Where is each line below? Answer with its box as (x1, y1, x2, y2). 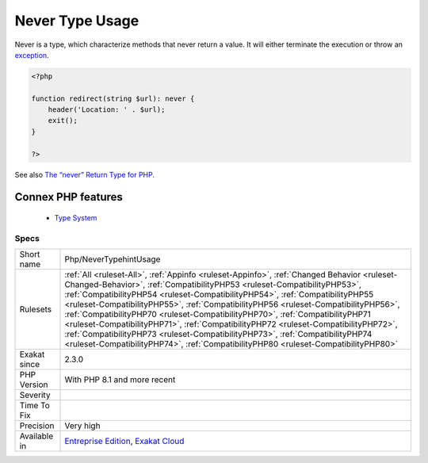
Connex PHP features (14, 190, 123, 204)
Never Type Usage (14, 12, 139, 29)
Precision (19, 420, 55, 431)
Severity (19, 389, 51, 400)
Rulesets (19, 304, 52, 315)
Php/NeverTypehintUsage (64, 254, 161, 265)
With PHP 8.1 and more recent (64, 374, 176, 385)
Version (19, 379, 48, 390)
